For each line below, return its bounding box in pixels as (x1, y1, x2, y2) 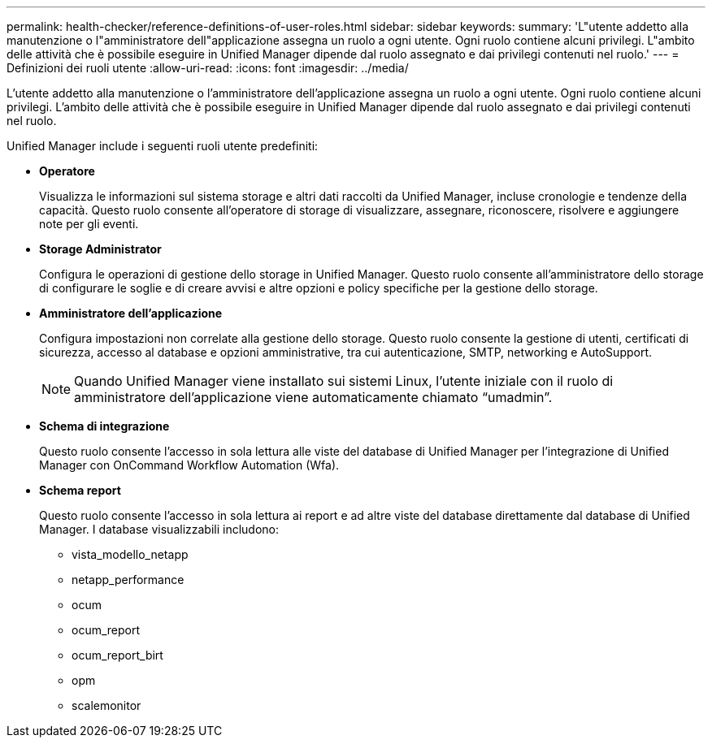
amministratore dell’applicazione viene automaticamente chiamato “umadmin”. (74, 389, 553, 405)
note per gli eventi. (39, 217, 139, 231)
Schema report (39, 483, 121, 497)
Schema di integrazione (39, 419, 170, 433)
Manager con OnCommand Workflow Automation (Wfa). (39, 458, 340, 472)
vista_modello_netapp (72, 547, 189, 561)
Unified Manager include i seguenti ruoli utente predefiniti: (7, 139, 319, 153)
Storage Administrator (39, 242, 162, 256)
